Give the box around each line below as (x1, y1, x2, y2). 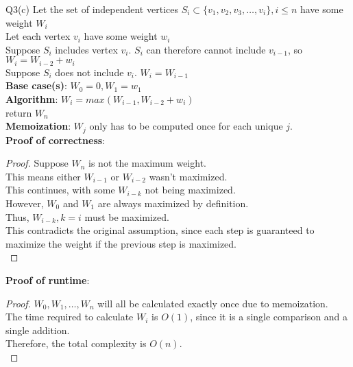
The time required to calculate (5, 309, 134, 324)
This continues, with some (5, 182, 115, 197)
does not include (55, 64, 124, 79)
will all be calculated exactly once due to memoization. (97, 296, 328, 310)
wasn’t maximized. (149, 169, 228, 183)
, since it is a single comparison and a (190, 309, 348, 324)
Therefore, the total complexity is (5, 336, 147, 351)
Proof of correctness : (5, 132, 105, 147)
